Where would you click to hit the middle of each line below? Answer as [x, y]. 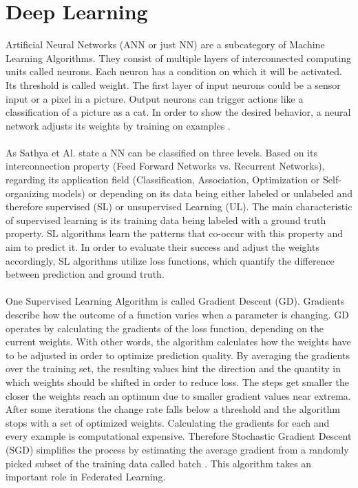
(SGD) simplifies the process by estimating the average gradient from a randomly [177, 449]
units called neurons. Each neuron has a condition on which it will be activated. [174, 71]
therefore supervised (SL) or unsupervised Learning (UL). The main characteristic [179, 206]
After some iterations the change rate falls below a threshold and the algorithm [173, 409]
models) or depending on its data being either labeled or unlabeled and [202, 193]
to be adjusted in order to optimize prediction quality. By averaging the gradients [178, 355]
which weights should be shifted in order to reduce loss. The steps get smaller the [177, 382]
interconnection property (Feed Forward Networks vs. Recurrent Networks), [165, 166]
